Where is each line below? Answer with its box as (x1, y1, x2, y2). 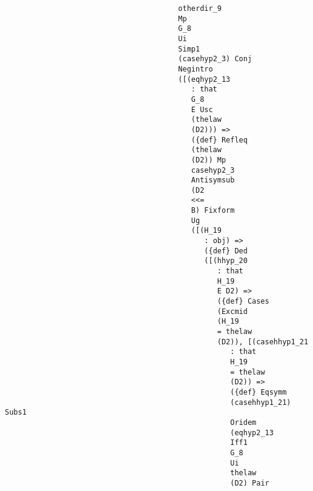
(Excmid (217, 307, 248, 316)
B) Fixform (191, 206, 235, 215)
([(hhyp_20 (204, 256, 248, 266)
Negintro (178, 64, 213, 73)
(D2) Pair (230, 478, 269, 487)
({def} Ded (204, 246, 248, 255)
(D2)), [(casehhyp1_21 (217, 337, 309, 346)
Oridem (230, 418, 257, 427)
